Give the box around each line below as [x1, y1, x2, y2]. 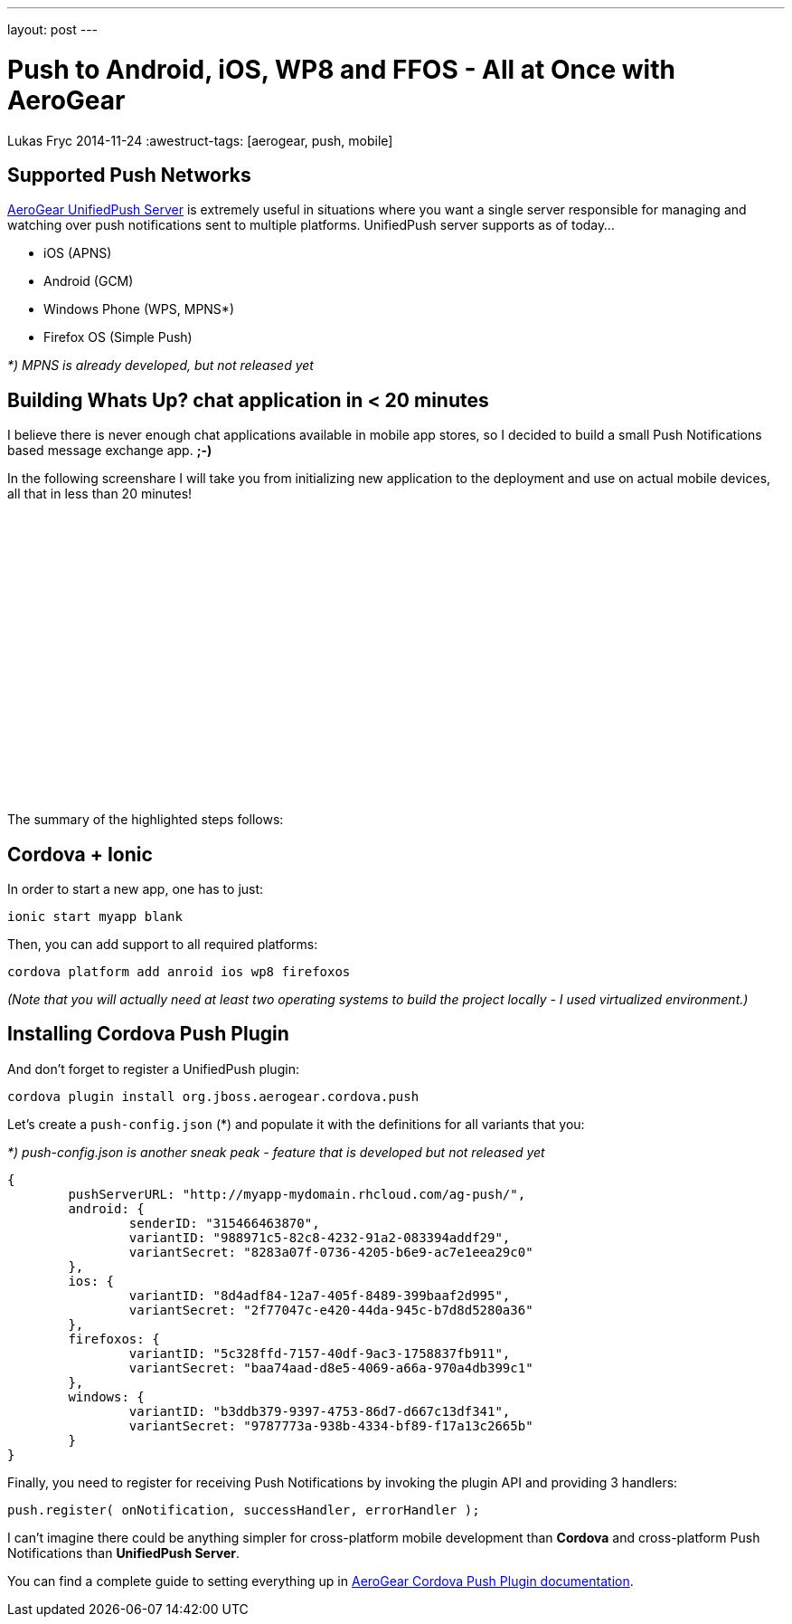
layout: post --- [7, 22, 99, 37]
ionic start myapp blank [7, 909, 183, 925]
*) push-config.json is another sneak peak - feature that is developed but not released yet [7, 1144, 545, 1160]
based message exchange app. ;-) [7, 442, 212, 459]
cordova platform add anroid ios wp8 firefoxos [7, 964, 351, 980]
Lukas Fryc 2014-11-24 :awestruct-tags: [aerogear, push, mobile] [7, 132, 393, 148]
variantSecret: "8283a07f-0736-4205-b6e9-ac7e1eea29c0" [128, 1244, 533, 1259]
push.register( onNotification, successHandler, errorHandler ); [7, 1502, 480, 1517]
